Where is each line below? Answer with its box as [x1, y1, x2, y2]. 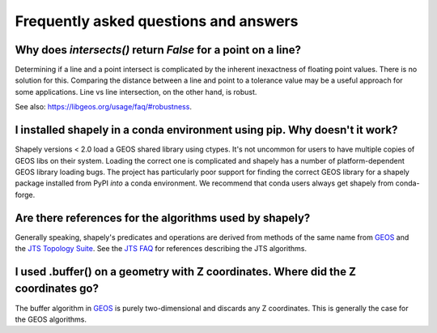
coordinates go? [15, 282, 99, 296]
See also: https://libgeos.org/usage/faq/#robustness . [15, 102, 192, 112]
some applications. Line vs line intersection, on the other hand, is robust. [15, 87, 257, 96]
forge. [15, 190, 36, 199]
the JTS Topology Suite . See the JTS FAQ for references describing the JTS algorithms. [15, 244, 308, 253]
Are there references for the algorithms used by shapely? [15, 211, 311, 224]
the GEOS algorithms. [15, 314, 87, 324]
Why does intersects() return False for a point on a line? [15, 43, 301, 57]
